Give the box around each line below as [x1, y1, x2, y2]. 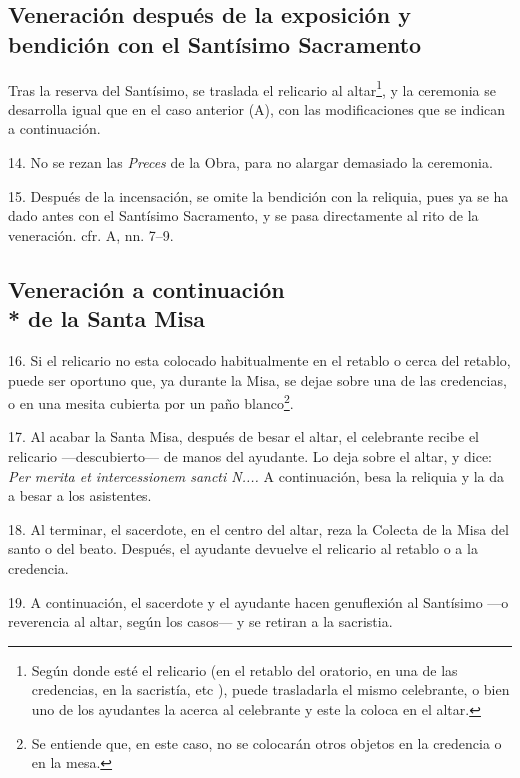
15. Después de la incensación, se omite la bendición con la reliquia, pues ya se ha [8, 185, 509, 206]
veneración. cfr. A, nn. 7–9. [8, 224, 174, 245]
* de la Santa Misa [8, 303, 206, 334]
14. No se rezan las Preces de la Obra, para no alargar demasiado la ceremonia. [8, 152, 493, 173]
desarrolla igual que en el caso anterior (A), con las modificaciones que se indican [8, 98, 506, 119]
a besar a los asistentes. [8, 485, 152, 506]
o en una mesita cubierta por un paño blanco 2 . [8, 390, 294, 413]
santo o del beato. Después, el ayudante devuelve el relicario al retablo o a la [8, 538, 478, 559]
